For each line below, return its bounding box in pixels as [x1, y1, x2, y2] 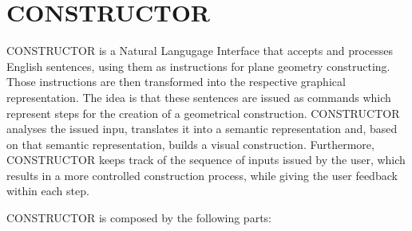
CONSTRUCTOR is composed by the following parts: [6, 209, 271, 226]
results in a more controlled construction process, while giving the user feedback [6, 166, 398, 183]
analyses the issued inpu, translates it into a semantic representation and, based [6, 120, 398, 137]
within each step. [6, 182, 89, 199]
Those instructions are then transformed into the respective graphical [6, 73, 346, 90]
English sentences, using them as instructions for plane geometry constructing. [6, 57, 390, 74]
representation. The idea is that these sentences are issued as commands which [6, 88, 391, 105]
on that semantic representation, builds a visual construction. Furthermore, [6, 135, 374, 152]
